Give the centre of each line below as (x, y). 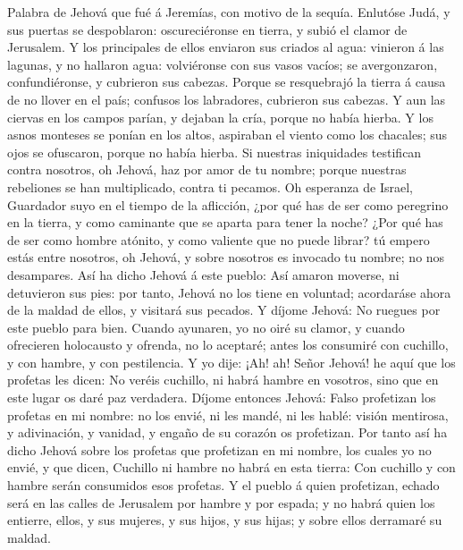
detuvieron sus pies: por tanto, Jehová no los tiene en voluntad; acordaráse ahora (229, 292)
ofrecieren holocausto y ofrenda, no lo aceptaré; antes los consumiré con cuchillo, (228, 345)
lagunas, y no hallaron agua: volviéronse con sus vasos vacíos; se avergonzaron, (223, 64)
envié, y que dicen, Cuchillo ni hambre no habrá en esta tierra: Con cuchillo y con (231, 467)
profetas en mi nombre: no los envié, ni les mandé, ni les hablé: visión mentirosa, (228, 415)
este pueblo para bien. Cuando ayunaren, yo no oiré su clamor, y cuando (206, 327)
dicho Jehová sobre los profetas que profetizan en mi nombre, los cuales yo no (219, 449)
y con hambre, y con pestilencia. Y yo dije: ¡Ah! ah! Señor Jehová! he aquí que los (231, 362)
